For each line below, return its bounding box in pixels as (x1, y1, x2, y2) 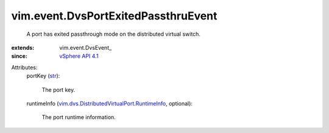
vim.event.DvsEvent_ (59, 44, 112, 51)
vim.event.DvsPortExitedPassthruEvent (11, 9, 218, 22)
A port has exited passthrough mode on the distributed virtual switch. (26, 30, 201, 38)
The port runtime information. (41, 114, 116, 121)
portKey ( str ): (26, 72, 60, 80)
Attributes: (11, 64, 38, 71)
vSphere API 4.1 (59, 52, 99, 60)
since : (11, 52, 27, 60)
